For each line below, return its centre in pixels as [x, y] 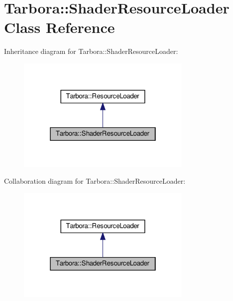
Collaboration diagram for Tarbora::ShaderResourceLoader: [95, 181]
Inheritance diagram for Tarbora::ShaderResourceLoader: [91, 51]
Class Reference [59, 27]
